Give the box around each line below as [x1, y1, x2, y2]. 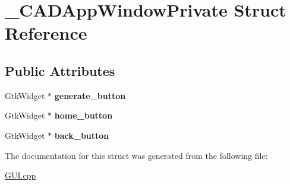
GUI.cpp [5, 169, 36, 181]
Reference [5, 21, 87, 45]
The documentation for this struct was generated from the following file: [5, 149, 268, 161]
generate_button [54, 89, 126, 101]
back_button [54, 129, 109, 141]
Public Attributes [5, 61, 115, 79]
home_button [54, 109, 113, 122]
